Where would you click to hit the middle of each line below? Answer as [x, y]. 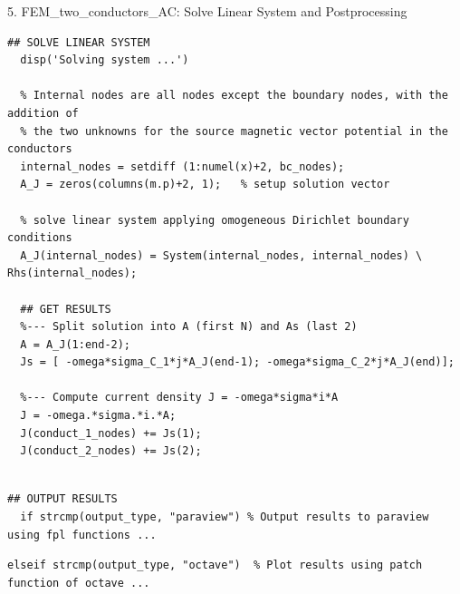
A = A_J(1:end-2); [76, 344]
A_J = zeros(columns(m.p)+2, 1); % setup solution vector [205, 185]
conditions [40, 238]
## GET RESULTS [66, 309]
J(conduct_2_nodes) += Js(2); [111, 451]
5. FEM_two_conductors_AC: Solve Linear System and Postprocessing [207, 11]
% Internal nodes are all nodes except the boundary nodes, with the [234, 96]
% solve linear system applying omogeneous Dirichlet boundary [215, 220]
